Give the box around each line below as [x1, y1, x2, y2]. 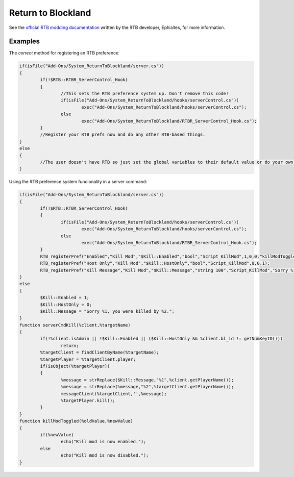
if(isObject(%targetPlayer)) [40, 363, 110, 369]
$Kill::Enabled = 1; [40, 295, 90, 301]
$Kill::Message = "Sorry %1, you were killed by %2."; [40, 308, 175, 314]
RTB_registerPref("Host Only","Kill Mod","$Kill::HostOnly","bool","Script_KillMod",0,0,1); [40, 260, 270, 266]
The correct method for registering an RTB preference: [9, 50, 120, 56]
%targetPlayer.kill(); [60, 398, 115, 403]
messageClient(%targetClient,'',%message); [60, 391, 167, 397]
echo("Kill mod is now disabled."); [60, 452, 149, 458]
